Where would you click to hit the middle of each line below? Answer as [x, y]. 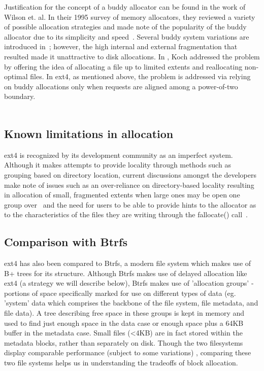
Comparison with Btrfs [66, 242]
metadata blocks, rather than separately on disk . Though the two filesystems [124, 342]
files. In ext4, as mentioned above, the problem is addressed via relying [140, 76]
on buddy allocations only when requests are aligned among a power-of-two [121, 86]
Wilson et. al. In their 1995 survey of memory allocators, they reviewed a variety [130, 16]
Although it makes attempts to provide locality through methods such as [118, 165]
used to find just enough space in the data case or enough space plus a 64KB [124, 323]
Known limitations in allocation [89, 133]
